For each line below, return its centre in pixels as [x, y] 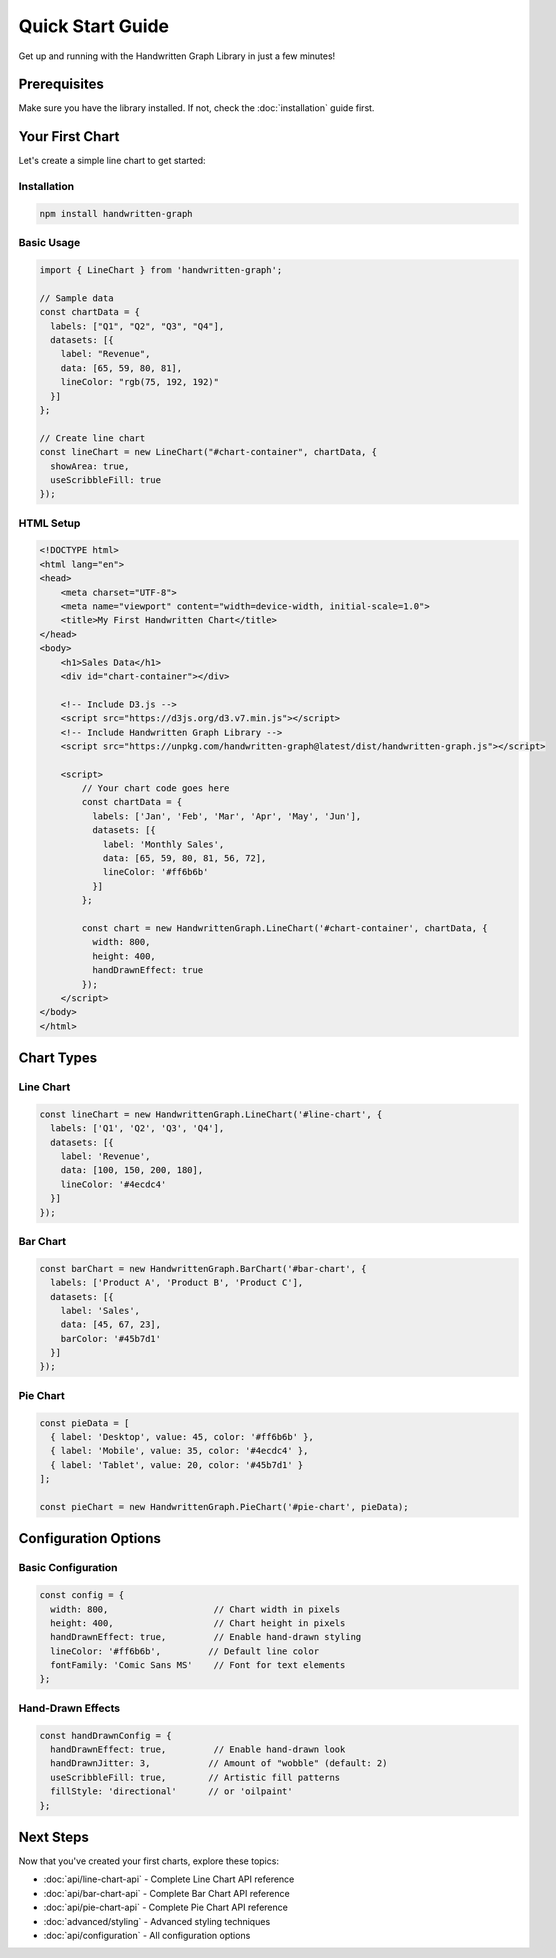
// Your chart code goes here [155, 788]
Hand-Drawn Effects [69, 1708]
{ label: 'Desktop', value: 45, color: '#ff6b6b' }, [182, 1437]
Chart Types [58, 1058]
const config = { [82, 1595]
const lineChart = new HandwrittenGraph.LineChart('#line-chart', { [211, 1114]
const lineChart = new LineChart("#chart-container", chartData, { [208, 452]
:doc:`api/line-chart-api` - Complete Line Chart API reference [169, 1879]
